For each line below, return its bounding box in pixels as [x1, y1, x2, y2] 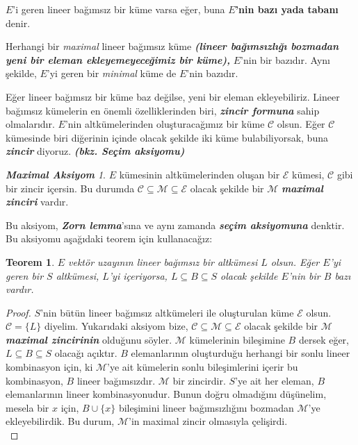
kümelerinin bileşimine [189, 332, 285, 346]
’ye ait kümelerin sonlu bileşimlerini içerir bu [107, 360, 298, 374]
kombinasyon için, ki [6, 360, 93, 374]
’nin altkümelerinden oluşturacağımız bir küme [65, 117, 265, 131]
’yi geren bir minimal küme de [47, 66, 177, 81]
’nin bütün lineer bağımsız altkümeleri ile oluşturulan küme [40, 305, 294, 319]
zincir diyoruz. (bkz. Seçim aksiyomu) [6, 144, 185, 158]
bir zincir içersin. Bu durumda [6, 180, 135, 195]
